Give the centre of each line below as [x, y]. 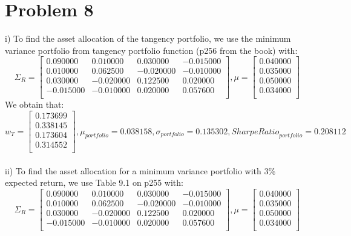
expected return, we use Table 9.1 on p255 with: [94, 182]
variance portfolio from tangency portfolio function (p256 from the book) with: [151, 50]
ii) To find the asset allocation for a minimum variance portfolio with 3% [140, 170]
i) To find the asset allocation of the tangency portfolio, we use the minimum [148, 38]
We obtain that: [34, 104]
